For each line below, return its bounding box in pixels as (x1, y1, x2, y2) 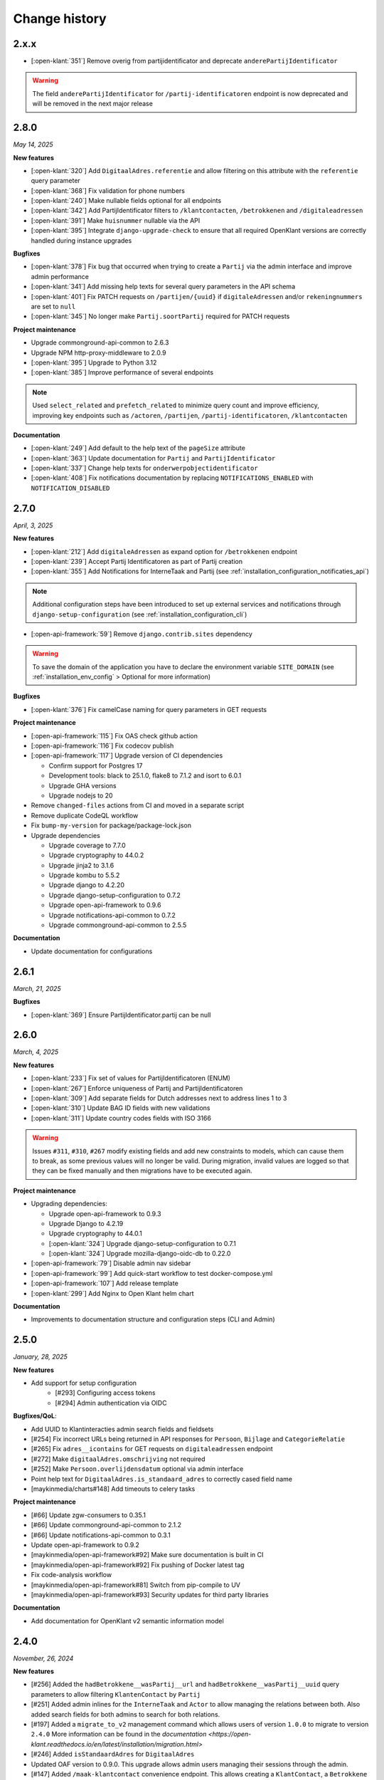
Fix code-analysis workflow (31, 1571, 112, 1579)
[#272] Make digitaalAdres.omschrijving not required (31, 1455, 206, 1463)
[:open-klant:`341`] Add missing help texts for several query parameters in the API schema (31, 282, 295, 291)
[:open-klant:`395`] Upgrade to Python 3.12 (31, 358, 157, 367)
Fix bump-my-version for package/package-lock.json (31, 821, 192, 829)
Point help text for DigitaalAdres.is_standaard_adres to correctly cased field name (31, 1475, 293, 1483)
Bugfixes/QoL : (13, 1412, 57, 1420)
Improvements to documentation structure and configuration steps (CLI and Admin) (31, 1315, 275, 1324)
